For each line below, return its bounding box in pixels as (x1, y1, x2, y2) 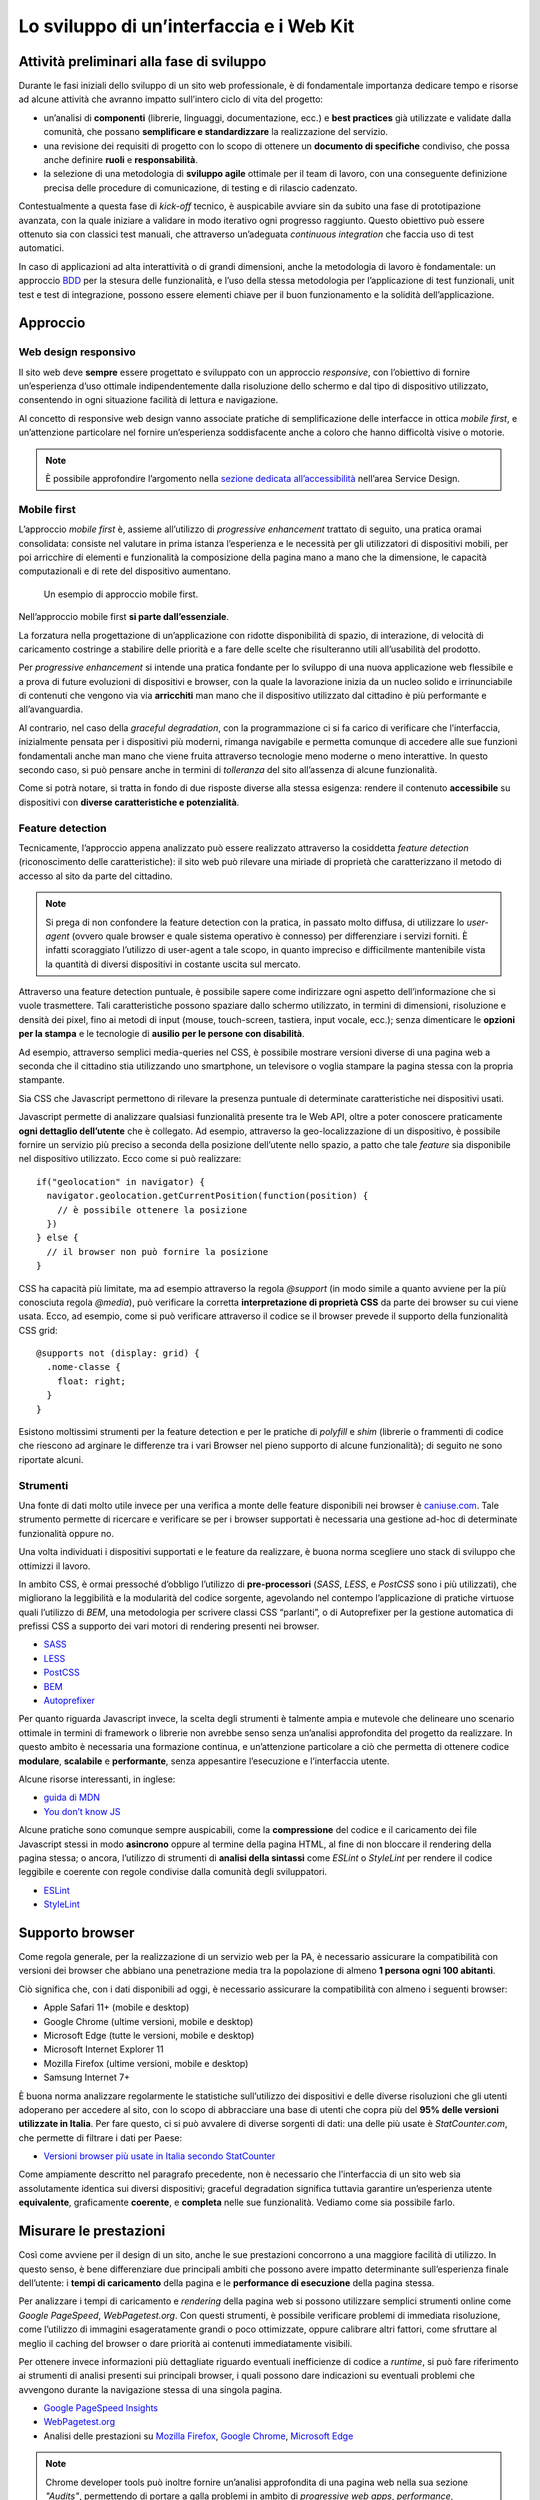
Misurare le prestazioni (18, 2223, 166, 2240)
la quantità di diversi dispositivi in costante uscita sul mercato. (45, 958, 302, 970)
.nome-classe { (46, 1361, 121, 1373)
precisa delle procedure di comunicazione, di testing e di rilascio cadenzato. (43, 181, 358, 194)
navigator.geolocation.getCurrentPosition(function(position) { (46, 1190, 369, 1202)
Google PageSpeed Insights (43, 2402, 159, 2414)
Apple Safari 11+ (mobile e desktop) (43, 2001, 190, 2014)
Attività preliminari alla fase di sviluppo (18, 53, 267, 70)
